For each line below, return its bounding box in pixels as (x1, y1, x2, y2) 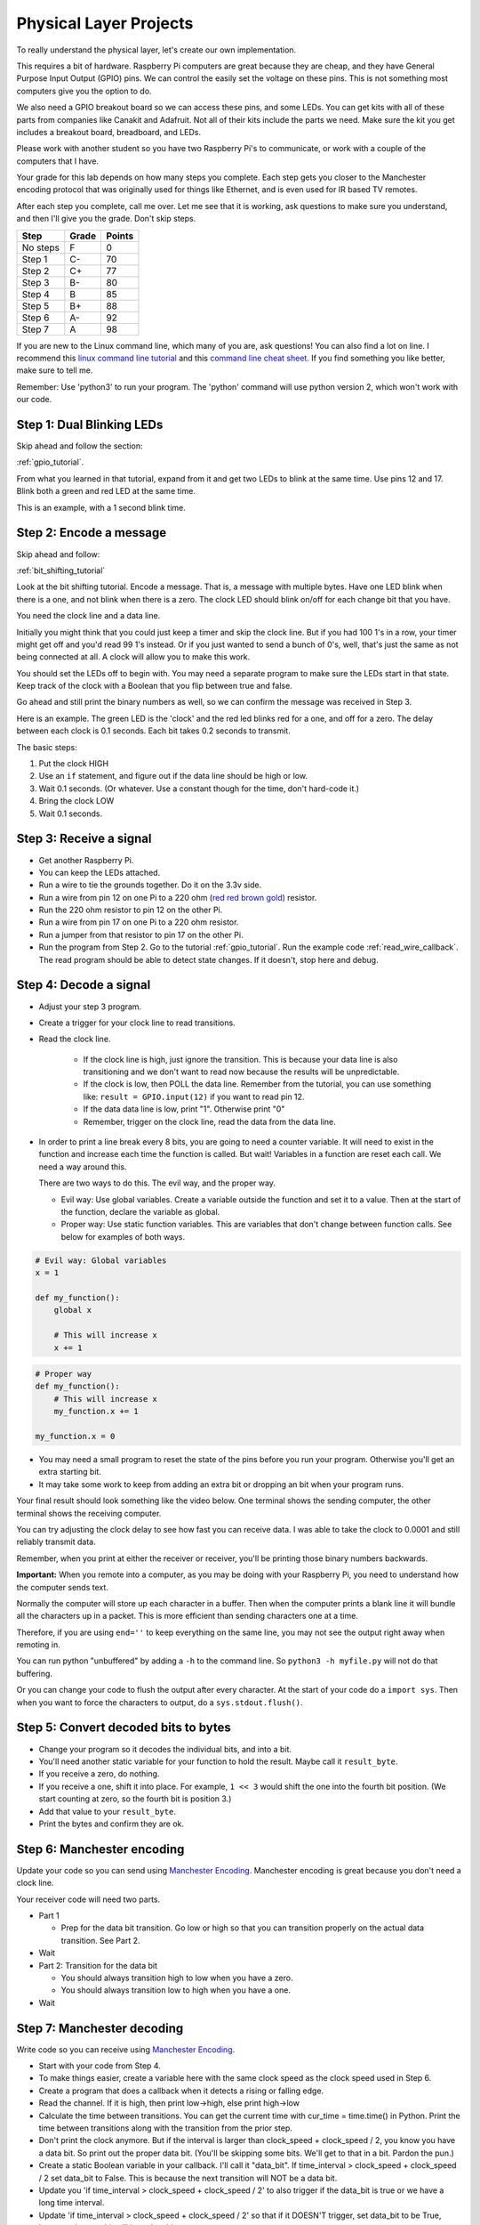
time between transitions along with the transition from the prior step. (38, 2123, 293, 2133)
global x (53, 1305, 92, 1315)
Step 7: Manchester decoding (16, 2020, 184, 2035)
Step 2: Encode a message (16, 525, 167, 540)
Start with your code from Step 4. (38, 2060, 162, 2071)
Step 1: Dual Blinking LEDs (16, 417, 164, 432)
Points (106, 230, 134, 242)
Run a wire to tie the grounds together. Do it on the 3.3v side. (38, 879, 262, 890)
